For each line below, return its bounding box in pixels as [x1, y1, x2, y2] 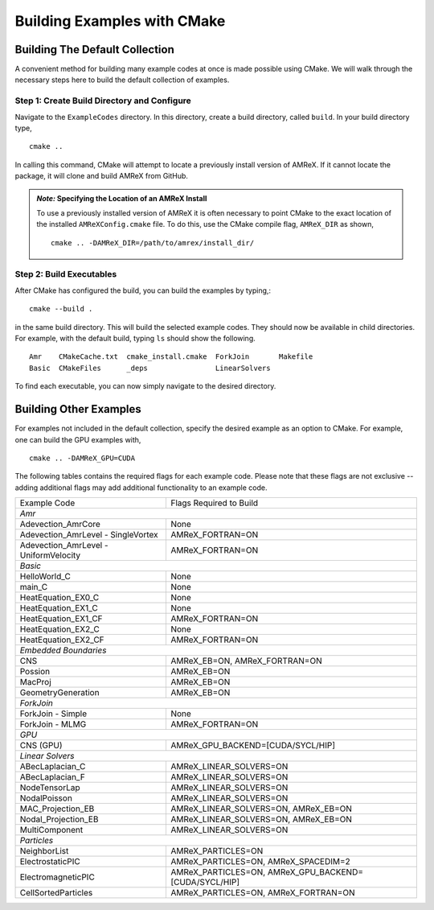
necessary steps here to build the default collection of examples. [14, 75, 230, 84]
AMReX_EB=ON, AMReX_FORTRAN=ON [170, 656, 322, 667]
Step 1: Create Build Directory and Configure [14, 95, 192, 106]
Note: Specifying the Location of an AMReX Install [36, 193, 207, 203]
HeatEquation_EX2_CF [19, 634, 104, 645]
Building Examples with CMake [14, 12, 226, 30]
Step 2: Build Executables [14, 269, 117, 280]
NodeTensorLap [19, 782, 80, 793]
